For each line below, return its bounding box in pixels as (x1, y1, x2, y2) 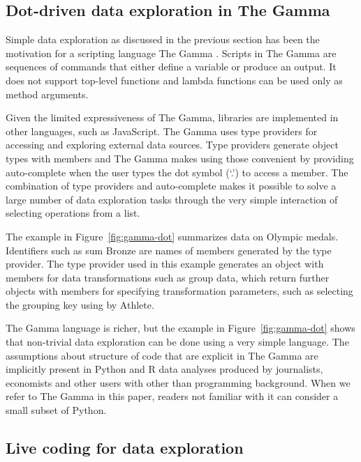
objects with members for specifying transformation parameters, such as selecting (6, 284, 353, 298)
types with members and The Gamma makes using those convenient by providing (6, 151, 354, 165)
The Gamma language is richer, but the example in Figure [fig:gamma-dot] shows (6, 321, 355, 335)
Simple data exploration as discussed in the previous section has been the (6, 32, 320, 47)
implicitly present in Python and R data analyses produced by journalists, (6, 362, 323, 376)
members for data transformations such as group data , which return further (6, 270, 330, 284)
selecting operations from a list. (6, 206, 140, 220)
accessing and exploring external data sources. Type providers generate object (6, 137, 339, 152)
